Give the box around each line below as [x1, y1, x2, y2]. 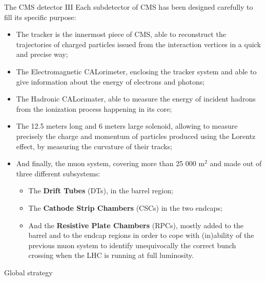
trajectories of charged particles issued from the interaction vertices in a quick [16, 38, 261, 49]
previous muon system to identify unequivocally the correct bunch [28, 239, 236, 250]
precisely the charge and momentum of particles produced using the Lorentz [16, 130, 256, 141]
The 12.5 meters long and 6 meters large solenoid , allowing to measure [16, 121, 238, 131]
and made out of [210, 158, 262, 169]
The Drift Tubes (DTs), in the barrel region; [28, 185, 173, 196]
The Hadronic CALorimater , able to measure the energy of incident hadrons [16, 93, 256, 104]
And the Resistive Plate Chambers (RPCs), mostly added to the [28, 219, 243, 230]
